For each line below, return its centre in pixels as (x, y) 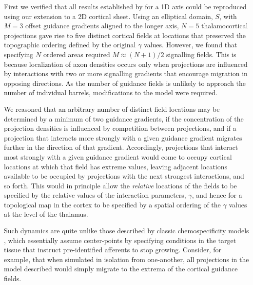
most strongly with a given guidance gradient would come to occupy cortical (118, 156)
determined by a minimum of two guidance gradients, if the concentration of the (124, 118)
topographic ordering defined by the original (70, 45)
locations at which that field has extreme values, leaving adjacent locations (116, 166)
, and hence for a (217, 195)
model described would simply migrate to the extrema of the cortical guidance (121, 269)
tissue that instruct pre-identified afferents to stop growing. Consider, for (113, 250)
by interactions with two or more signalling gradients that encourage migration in (126, 73)
